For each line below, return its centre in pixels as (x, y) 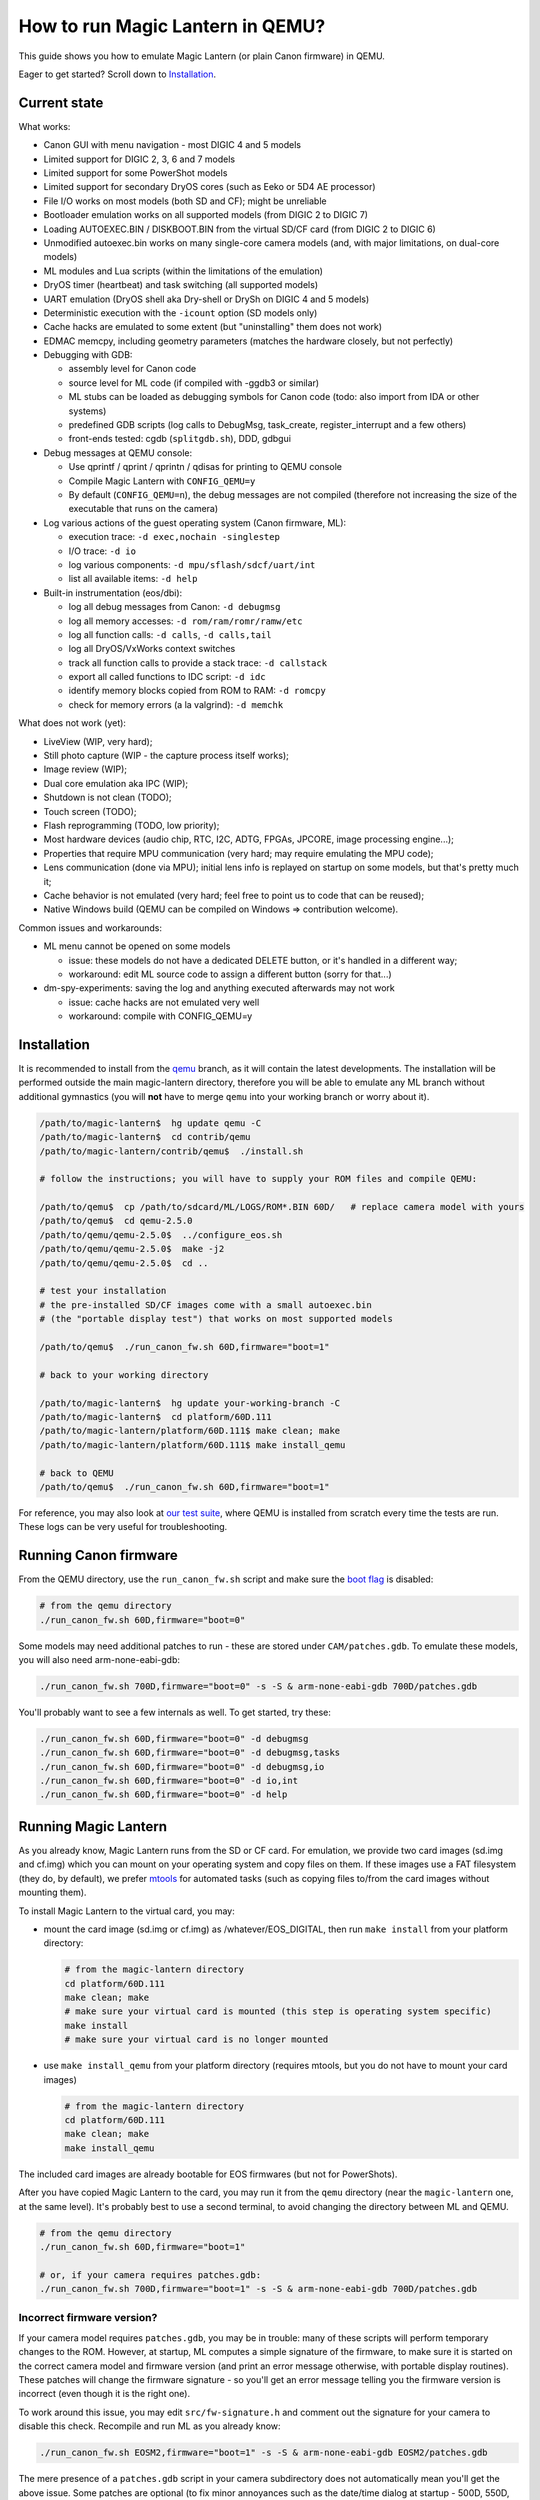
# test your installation (103, 1291)
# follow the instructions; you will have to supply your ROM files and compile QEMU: (258, 1179)
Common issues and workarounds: (90, 927)
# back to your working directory (124, 1374)
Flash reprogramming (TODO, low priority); (131, 825)
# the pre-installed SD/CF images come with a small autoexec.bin (205, 1304)
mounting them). (52, 1892)
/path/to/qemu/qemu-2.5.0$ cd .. (124, 1263)
